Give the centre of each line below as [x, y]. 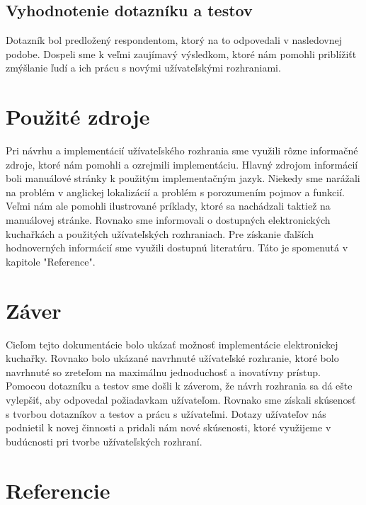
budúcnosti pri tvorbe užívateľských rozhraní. [104, 441]
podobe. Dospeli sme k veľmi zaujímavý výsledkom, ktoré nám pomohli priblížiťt [181, 53]
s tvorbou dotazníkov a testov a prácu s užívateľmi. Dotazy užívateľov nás [166, 413]
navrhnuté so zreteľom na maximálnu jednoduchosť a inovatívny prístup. [163, 371]
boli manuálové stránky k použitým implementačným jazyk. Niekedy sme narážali [183, 178]
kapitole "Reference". [51, 261]
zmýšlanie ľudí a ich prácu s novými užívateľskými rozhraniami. [143, 68]
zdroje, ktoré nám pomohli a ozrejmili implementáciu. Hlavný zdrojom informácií [182, 164]
